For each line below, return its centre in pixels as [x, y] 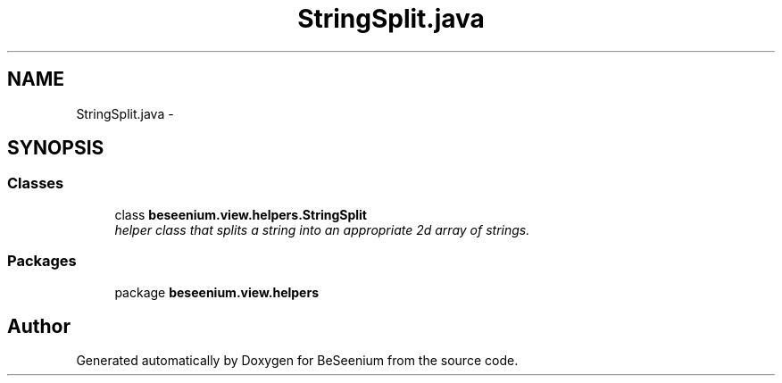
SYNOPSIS [56, 148]
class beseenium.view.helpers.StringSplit [241, 214]
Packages [42, 261]
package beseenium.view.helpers [217, 292]
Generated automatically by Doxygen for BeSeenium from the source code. [297, 361]
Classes [36, 183]
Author [39, 326]
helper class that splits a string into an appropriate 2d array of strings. [322, 229]
